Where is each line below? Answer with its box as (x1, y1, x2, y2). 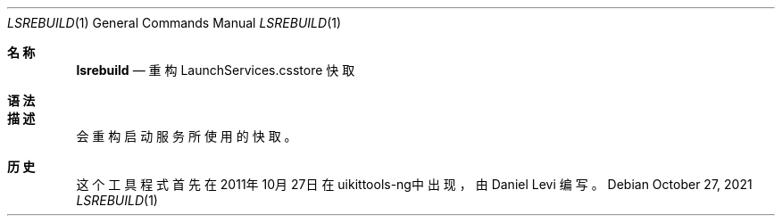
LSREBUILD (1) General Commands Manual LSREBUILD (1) (7, 15, 342, 30)
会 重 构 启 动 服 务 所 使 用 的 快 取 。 (76, 128, 297, 144)
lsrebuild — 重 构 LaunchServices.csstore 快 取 (76, 62, 355, 78)
